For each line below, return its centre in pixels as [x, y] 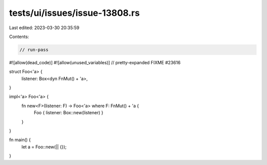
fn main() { [20, 140]
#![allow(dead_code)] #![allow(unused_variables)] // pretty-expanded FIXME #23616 [95, 62]
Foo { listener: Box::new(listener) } [68, 113]
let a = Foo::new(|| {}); [44, 147]
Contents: [19, 37]
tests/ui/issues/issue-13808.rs [74, 13]
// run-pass [34, 50]
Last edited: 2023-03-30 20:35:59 [44, 28]
